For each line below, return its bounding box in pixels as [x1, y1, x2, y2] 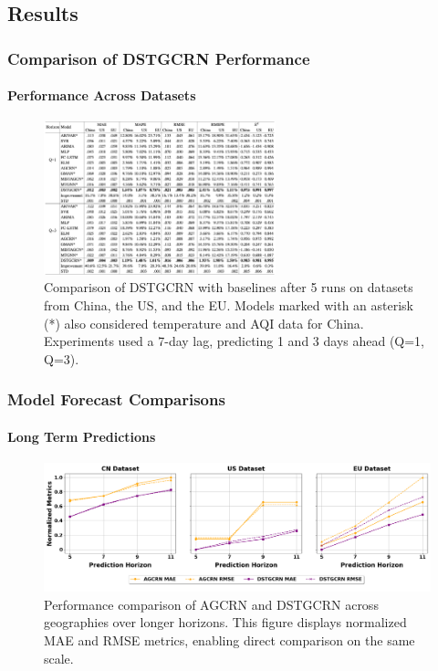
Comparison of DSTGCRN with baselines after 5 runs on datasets [44, 278, 413, 297]
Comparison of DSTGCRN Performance [7, 47, 310, 69]
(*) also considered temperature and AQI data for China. [44, 313, 364, 332]
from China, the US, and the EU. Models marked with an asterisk [44, 296, 414, 315]
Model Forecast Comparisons [7, 388, 225, 411]
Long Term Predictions [7, 426, 156, 446]
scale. [44, 648, 74, 667]
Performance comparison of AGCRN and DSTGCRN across [44, 594, 379, 613]
